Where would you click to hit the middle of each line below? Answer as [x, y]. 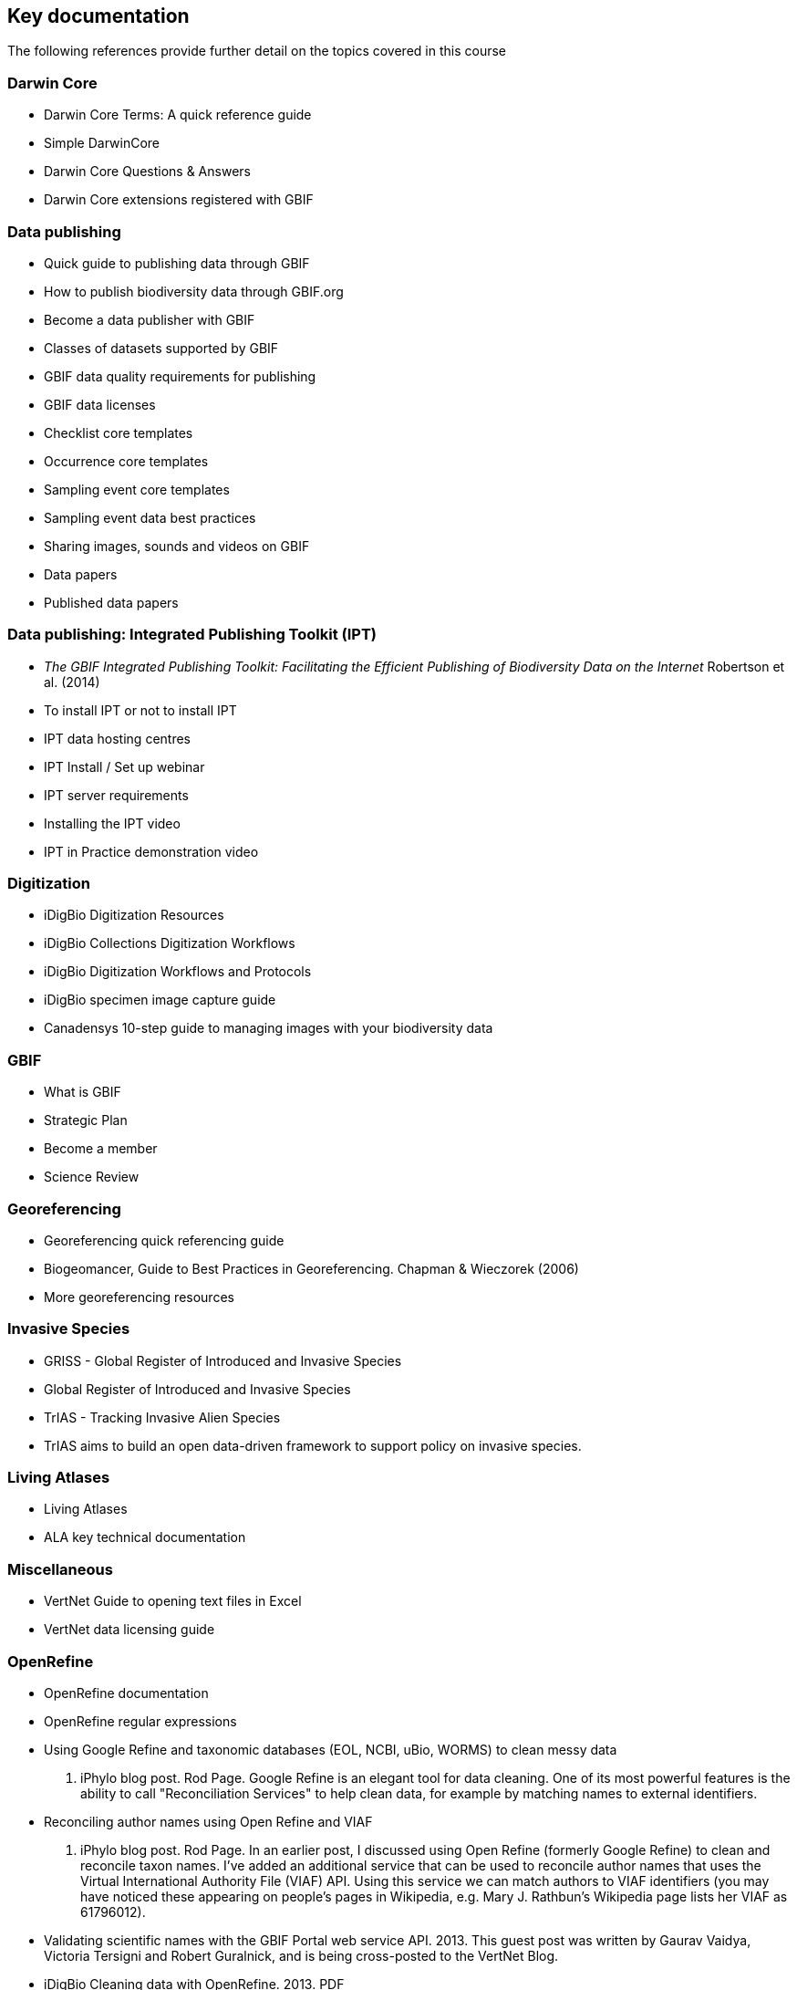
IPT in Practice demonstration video [151, 851]
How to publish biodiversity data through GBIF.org [194, 291]
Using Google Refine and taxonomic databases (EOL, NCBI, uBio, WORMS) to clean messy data [331, 1749]
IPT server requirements [116, 795]
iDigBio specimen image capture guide [160, 1000]
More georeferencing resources [139, 1297]
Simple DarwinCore [102, 143]
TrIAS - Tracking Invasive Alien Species [162, 1417]
